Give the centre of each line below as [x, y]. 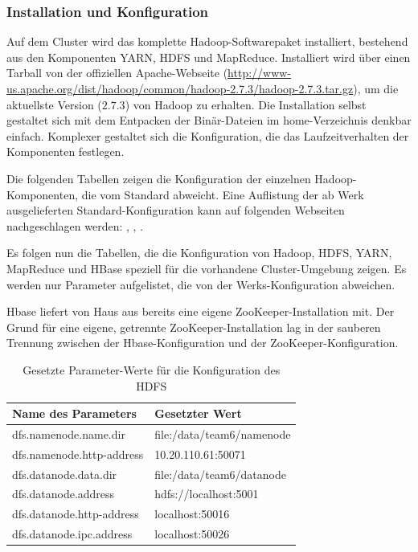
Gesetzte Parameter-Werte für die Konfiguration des [152, 369]
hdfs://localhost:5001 [207, 494]
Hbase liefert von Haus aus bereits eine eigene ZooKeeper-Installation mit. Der [201, 311]
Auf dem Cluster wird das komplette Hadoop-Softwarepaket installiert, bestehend [207, 41]
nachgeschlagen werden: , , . [75, 225]
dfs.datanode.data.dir [65, 474]
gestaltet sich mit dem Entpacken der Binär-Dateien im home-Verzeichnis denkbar [209, 120]
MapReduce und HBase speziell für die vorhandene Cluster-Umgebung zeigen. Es [207, 268]
